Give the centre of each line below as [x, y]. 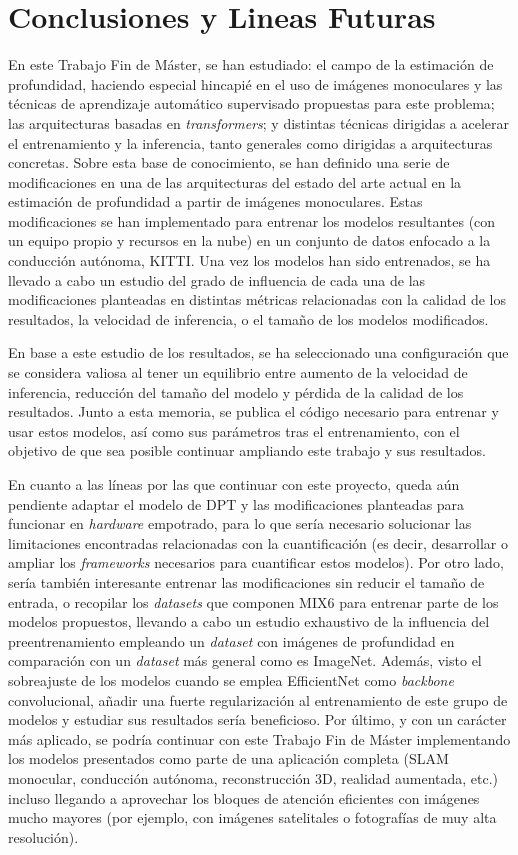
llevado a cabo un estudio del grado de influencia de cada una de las [217, 279]
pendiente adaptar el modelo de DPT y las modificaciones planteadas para [236, 503]
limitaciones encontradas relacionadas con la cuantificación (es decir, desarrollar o [258, 542]
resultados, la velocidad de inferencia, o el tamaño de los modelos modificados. [248, 318]
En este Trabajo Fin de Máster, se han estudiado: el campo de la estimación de [251, 64]
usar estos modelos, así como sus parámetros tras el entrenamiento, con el [234, 430]
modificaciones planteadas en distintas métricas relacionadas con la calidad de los [257, 299]
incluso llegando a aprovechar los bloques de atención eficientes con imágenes [244, 797]
